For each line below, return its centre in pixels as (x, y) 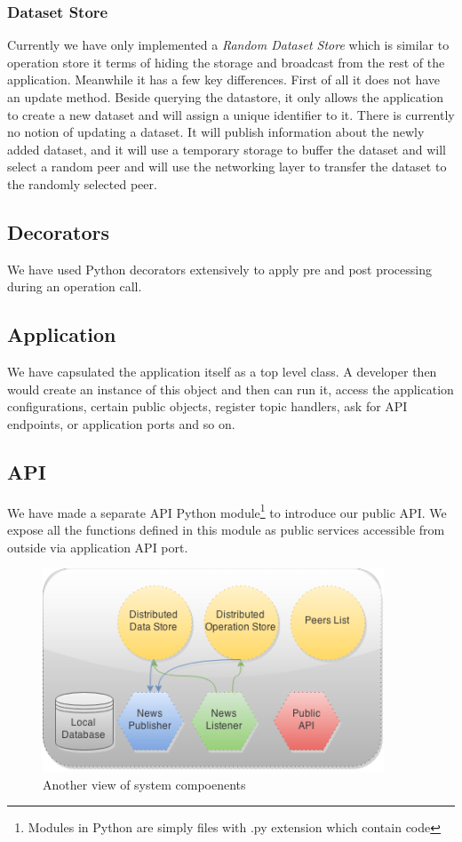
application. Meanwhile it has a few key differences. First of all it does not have (224, 79)
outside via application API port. (98, 547)
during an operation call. (75, 286)
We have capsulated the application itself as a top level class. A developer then (222, 372)
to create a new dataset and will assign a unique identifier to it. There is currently (231, 114)
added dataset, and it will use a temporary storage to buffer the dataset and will (227, 149)
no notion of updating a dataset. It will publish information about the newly (216, 132)
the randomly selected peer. (82, 183)
